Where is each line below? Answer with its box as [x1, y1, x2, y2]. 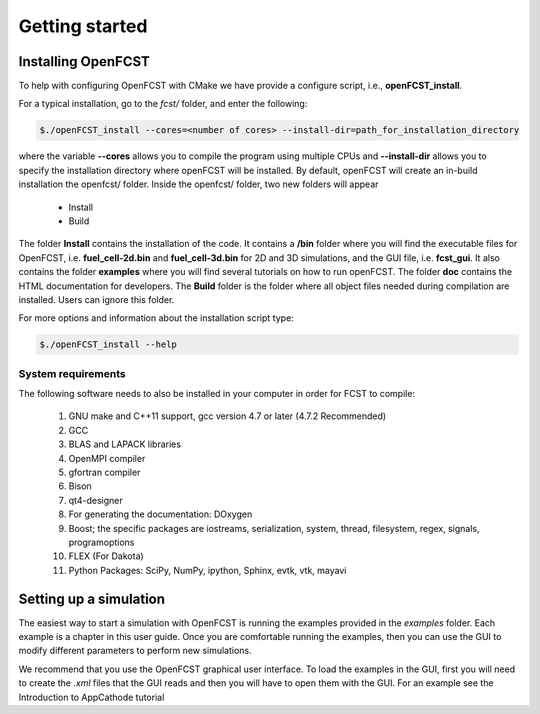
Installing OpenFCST [18, 53, 150, 70]
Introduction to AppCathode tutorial [18, 691, 165, 703]
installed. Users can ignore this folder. [18, 293, 175, 305]
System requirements [18, 366, 126, 380]
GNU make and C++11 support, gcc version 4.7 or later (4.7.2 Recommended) [68, 410, 387, 422]
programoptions [68, 536, 135, 548]
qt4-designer [68, 494, 124, 506]
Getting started [18, 15, 148, 37]
